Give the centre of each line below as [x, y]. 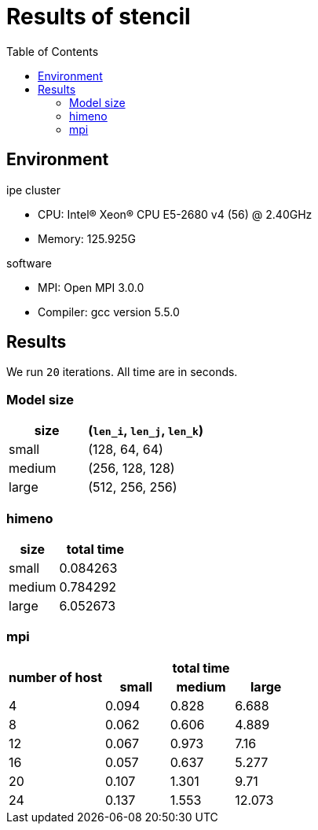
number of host [56, 677]
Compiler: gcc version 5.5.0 [109, 312]
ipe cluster [33, 190]
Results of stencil [99, 17]
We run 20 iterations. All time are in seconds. [122, 372]
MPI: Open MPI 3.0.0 [91, 287]
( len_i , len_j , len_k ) [146, 431]
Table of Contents [53, 51]
